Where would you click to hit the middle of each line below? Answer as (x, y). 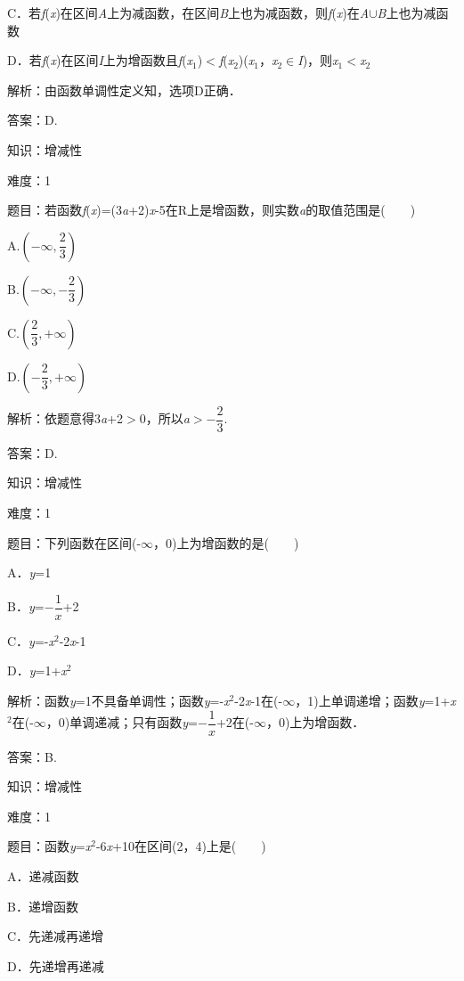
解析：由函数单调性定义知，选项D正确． (124, 90)
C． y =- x (31, 640)
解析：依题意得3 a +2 (65, 418)
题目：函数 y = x (49, 846)
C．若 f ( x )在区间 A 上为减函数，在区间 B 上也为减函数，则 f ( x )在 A (188, 12)
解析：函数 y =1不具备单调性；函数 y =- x (118, 701)
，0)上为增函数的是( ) (226, 542)
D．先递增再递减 (56, 965)
